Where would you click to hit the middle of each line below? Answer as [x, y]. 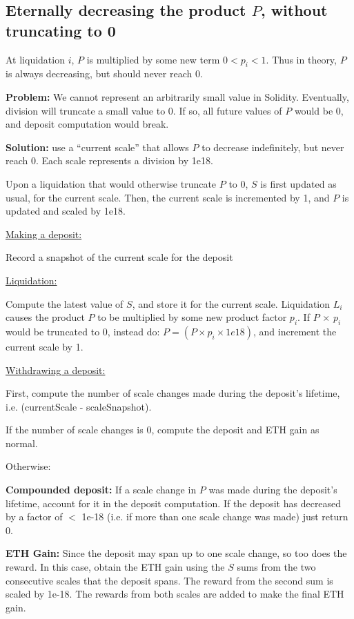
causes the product [45, 317]
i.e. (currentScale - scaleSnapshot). [79, 406]
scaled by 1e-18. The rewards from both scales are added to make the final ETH [175, 594]
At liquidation [35, 59]
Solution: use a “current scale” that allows [97, 147]
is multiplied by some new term [153, 59]
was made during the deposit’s [273, 490]
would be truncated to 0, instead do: [83, 331]
